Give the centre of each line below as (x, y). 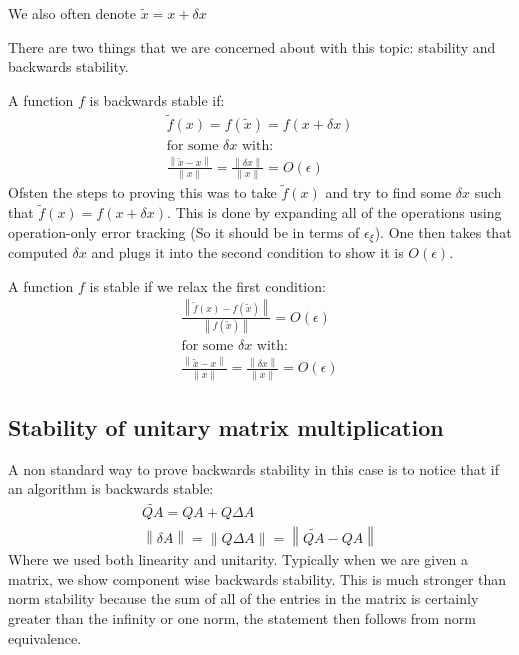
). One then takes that (443, 231)
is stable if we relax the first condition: (207, 285)
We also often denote (72, 13)
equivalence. (45, 637)
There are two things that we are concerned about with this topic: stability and (252, 46)
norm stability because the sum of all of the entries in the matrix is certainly (243, 598)
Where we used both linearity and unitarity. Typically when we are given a (238, 559)
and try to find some (388, 192)
